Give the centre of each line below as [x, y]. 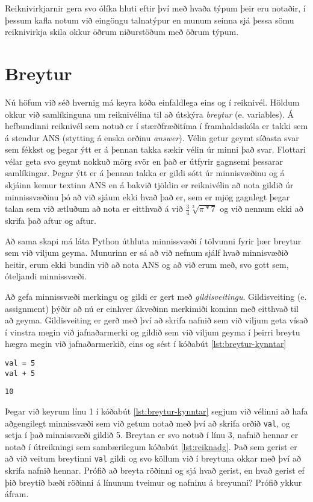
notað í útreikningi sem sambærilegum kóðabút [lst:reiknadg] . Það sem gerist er [151, 446]
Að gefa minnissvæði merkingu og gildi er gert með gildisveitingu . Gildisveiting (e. [156, 297]
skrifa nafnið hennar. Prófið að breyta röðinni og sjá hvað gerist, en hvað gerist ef [155, 470]
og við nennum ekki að [262, 208]
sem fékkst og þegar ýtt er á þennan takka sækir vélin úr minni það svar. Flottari [155, 149]
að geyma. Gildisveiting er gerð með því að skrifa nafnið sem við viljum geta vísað [156, 320]
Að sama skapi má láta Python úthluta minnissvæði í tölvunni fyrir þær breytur [153, 240]
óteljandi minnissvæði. [46, 276]
